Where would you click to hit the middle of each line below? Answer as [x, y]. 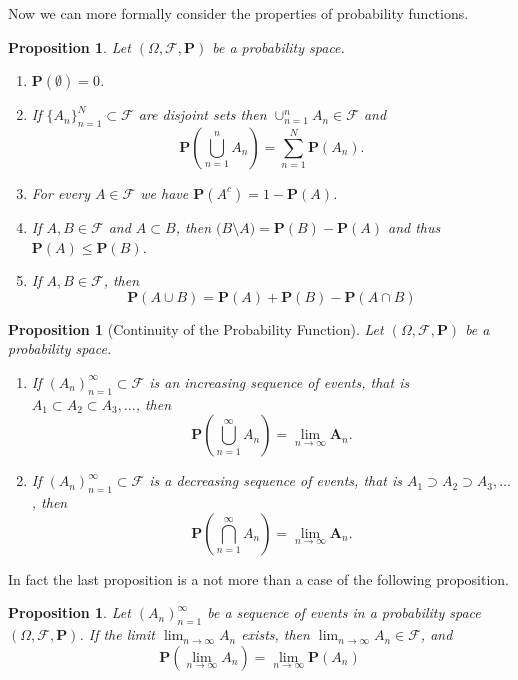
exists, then [275, 634]
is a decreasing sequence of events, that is [276, 480]
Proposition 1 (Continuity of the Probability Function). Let [196, 328]
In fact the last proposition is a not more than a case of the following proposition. [259, 578]
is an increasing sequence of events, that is [279, 381]
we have [164, 192]
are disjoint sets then [202, 114]
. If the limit [117, 634]
